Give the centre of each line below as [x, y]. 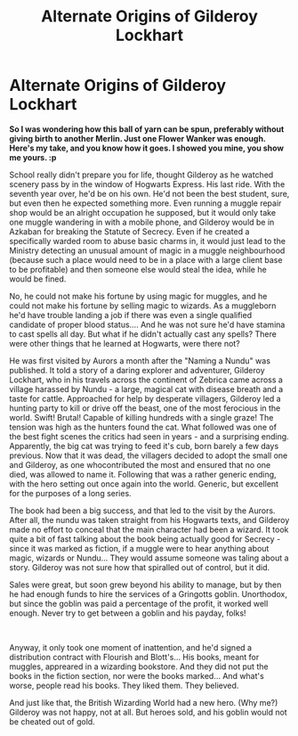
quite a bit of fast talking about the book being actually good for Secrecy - [145, 539]
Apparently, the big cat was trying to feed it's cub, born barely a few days [144, 446]
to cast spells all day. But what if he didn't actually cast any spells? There [143, 334]
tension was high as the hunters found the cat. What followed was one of [143, 427]
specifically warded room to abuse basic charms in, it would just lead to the [148, 241]
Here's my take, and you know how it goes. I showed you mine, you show [147, 148]
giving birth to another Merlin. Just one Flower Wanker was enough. [137, 138]
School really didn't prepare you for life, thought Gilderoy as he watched [141, 175]
